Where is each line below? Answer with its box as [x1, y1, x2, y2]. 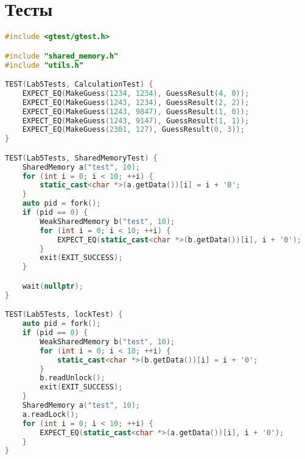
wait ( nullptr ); [22, 281, 83, 291]
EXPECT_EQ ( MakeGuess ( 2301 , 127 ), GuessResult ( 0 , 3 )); [22, 125, 245, 134]
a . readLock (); [22, 410, 79, 419]
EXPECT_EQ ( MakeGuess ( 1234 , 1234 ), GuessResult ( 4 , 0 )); [22, 89, 250, 98]
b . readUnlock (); [40, 374, 105, 383]
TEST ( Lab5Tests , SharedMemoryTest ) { [5, 153, 158, 162]
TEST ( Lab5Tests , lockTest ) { [5, 310, 123, 319]
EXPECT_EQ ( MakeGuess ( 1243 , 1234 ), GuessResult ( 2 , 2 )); [22, 98, 250, 107]
